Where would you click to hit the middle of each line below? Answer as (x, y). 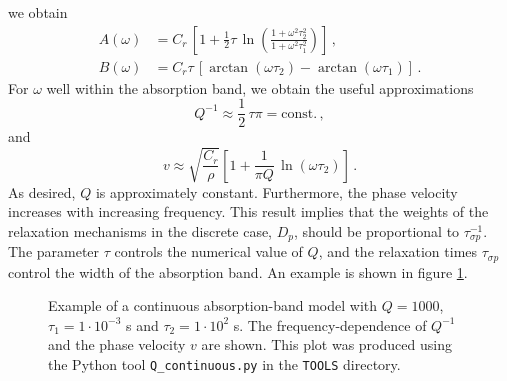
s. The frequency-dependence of (330, 324)
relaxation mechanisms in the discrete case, (140, 230)
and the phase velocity (117, 344)
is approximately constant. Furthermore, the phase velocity (276, 191)
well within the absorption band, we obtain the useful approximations (260, 87)
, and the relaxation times (398, 251)
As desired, (42, 191)
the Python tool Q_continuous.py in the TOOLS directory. (224, 364)
